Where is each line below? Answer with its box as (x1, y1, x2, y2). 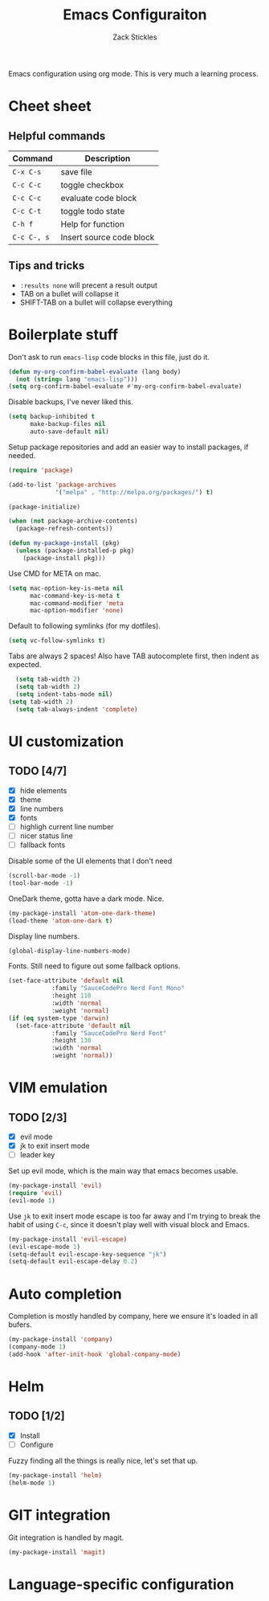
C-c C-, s (12, 232, 50, 242)
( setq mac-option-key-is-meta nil (8, 584, 124, 592)
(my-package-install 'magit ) (8, 1548, 106, 1556)
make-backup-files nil (29, 420, 106, 428)
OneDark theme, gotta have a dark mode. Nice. (8, 894, 165, 903)
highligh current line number (19, 821, 114, 831)
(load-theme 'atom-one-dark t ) (8, 916, 113, 925)
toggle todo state (60, 205, 125, 216)
